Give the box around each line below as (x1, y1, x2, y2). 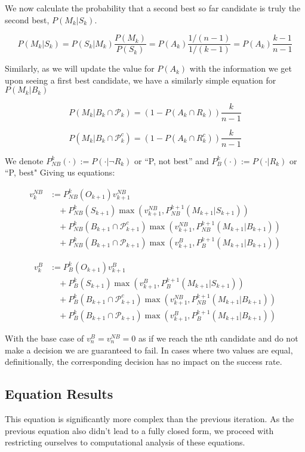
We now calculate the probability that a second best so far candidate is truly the (5, 2, 301, 14)
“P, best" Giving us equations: (5, 166, 115, 179)
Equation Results (5, 385, 113, 403)
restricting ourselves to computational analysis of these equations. (5, 436, 245, 448)
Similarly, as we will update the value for (5, 62, 155, 75)
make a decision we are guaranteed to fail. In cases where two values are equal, (5, 343, 293, 356)
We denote (5, 154, 44, 167)
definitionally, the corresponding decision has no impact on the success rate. (5, 355, 282, 368)
